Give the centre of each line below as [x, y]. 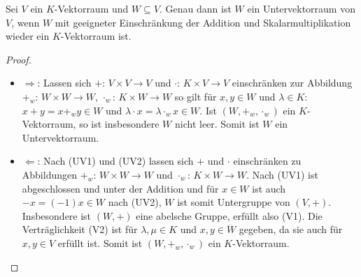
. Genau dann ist [196, 8]
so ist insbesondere [119, 124]
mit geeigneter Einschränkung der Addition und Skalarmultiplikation [203, 22]
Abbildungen [50, 174]
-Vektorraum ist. [96, 36]
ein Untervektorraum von [301, 8]
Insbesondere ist [57, 215]
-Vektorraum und [91, 8]
